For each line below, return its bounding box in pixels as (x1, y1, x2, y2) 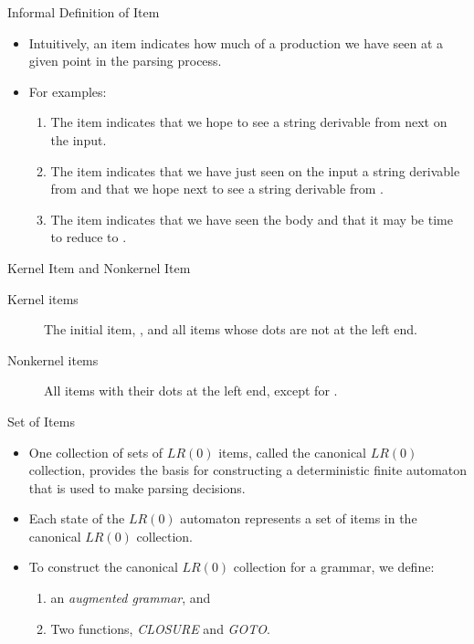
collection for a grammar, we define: (233, 557, 435, 576)
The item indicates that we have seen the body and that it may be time (50, 209, 453, 228)
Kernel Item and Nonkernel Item (7, 258, 191, 277)
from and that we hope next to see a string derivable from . (50, 179, 384, 198)
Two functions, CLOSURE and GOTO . (50, 618, 270, 638)
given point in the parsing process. (28, 51, 222, 70)
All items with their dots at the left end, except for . (44, 381, 338, 400)
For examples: (28, 81, 107, 100)
